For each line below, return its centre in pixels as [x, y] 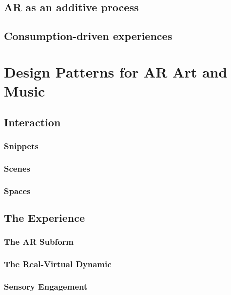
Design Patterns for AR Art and [116, 71]
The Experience [45, 217]
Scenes [17, 168]
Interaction [32, 122]
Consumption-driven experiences [88, 36]
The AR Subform [39, 242]
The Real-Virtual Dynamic [58, 264]
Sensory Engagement [46, 286]
